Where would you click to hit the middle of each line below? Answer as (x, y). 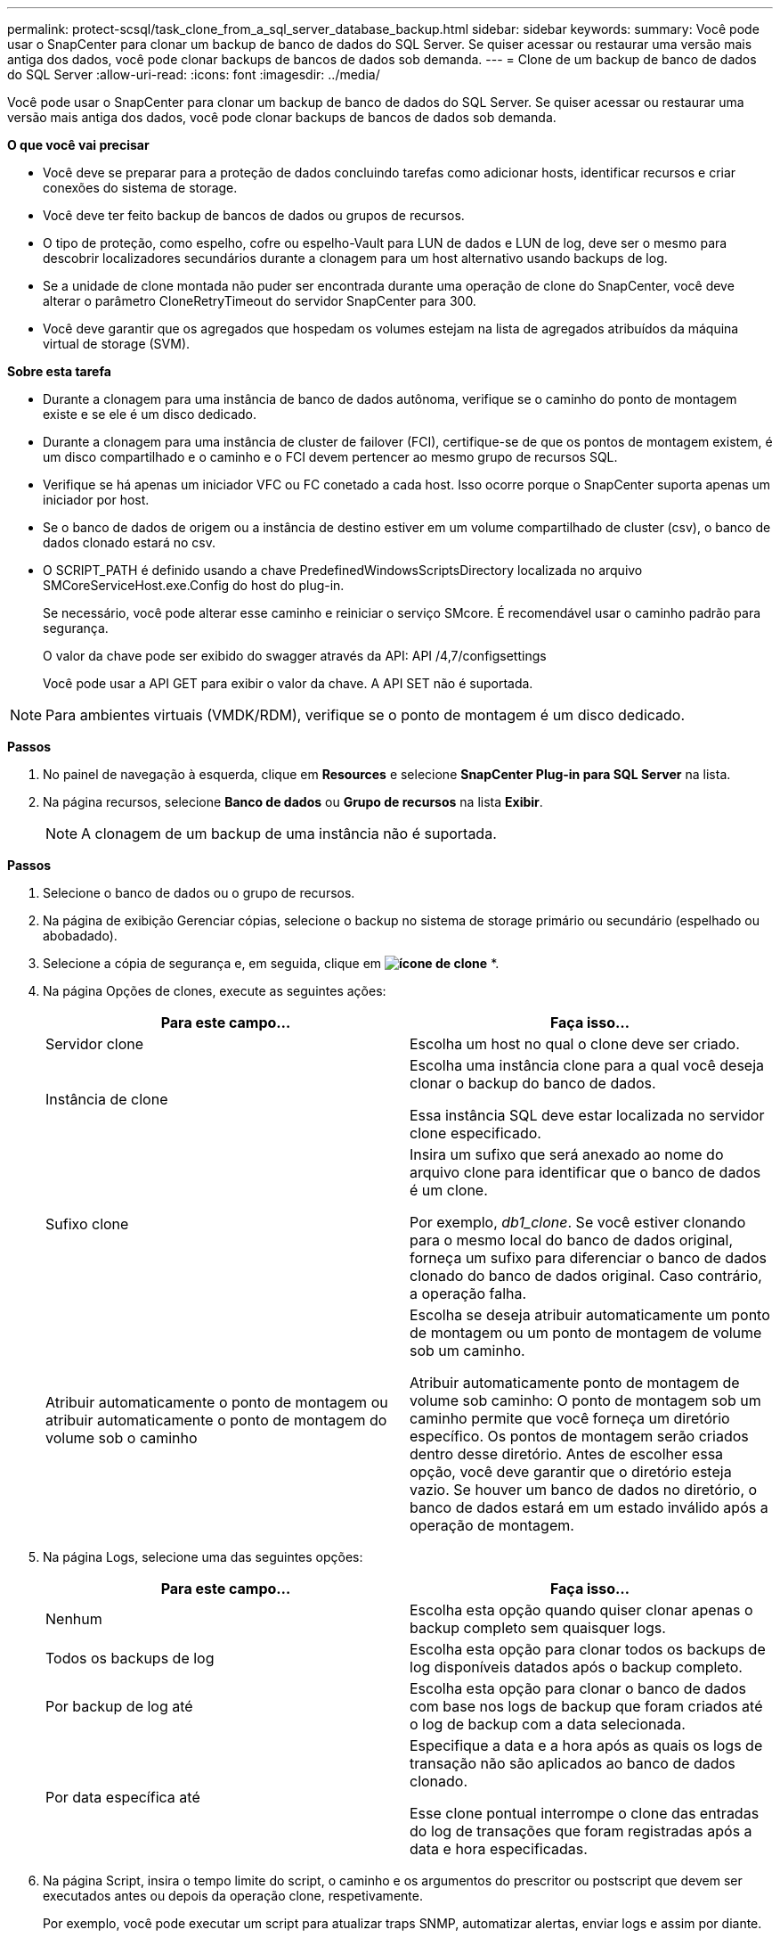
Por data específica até (123, 1797)
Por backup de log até (119, 1706)
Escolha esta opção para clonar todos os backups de (588, 1649)
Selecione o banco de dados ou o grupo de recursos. (199, 893)
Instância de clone (107, 1099)
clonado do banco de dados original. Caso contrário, (586, 1276)
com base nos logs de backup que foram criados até (586, 1706)
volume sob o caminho (122, 1438)
